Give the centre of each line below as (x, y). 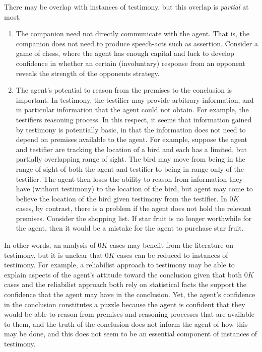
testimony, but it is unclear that (53, 255)
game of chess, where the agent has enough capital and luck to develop (125, 53)
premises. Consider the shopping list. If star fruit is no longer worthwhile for (134, 218)
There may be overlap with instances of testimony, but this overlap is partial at (126, 7)
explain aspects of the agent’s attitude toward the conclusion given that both (123, 274)
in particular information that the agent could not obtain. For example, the (132, 110)
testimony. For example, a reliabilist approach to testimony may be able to (119, 265)
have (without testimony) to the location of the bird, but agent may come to (134, 189)
